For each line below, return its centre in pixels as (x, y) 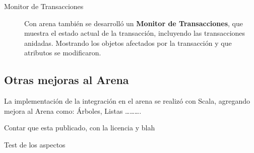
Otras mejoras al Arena (67, 80)
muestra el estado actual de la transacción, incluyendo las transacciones (135, 33)
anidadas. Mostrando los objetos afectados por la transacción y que (128, 43)
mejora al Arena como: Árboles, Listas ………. (73, 110)
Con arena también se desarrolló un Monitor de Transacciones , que (134, 23)
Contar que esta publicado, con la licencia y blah (80, 128)
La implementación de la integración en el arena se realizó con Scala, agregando (127, 101)
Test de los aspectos (35, 144)
